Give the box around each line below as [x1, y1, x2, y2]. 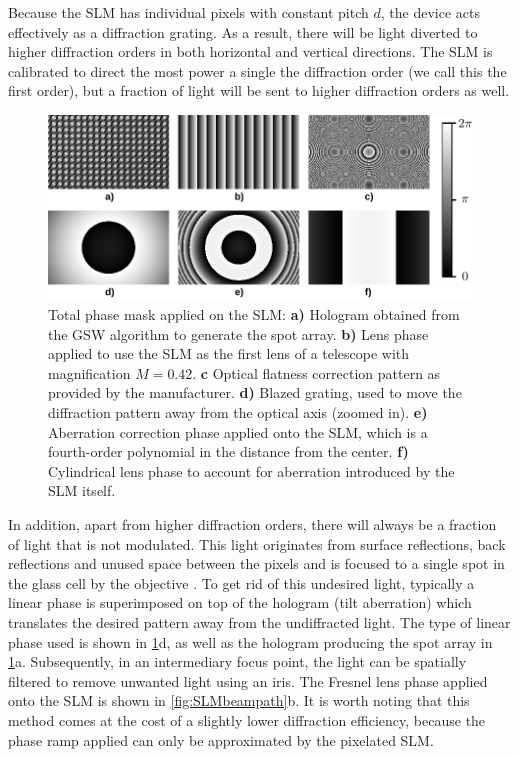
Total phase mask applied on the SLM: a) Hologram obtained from [48, 304, 460, 325]
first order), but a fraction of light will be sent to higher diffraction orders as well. [8, 80, 510, 101]
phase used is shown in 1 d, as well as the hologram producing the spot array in [8, 631, 493, 652]
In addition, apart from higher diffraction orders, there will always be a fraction [8, 514, 497, 534]
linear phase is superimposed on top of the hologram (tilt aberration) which [8, 592, 472, 613]
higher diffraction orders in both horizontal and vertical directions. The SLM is [8, 41, 493, 62]
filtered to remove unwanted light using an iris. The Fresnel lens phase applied [8, 670, 488, 691]
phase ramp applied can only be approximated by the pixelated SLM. [8, 729, 434, 750]
